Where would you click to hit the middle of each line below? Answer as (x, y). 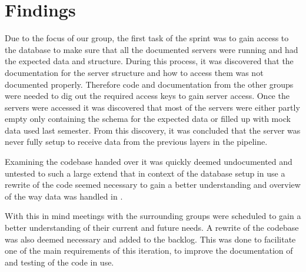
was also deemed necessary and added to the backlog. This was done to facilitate (150, 239)
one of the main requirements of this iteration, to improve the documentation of (149, 251)
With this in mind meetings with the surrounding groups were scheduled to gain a (153, 216)
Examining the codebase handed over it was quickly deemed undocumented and (149, 162)
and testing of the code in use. (59, 262)
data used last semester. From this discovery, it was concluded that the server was (153, 130)
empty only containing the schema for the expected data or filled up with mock (148, 119)
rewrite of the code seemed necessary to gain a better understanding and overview (153, 185)
